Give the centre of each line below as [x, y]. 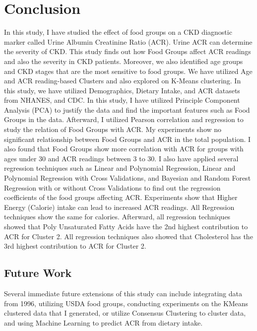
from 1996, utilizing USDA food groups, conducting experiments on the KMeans [126, 303]
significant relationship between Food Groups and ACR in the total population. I [128, 139]
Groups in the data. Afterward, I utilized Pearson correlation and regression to [124, 119]
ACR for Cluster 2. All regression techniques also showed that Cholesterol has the [128, 236]
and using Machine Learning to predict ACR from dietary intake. [103, 322]
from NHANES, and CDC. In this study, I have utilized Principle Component [122, 100]
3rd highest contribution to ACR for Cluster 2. [75, 246]
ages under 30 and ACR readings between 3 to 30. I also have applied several [121, 158]
